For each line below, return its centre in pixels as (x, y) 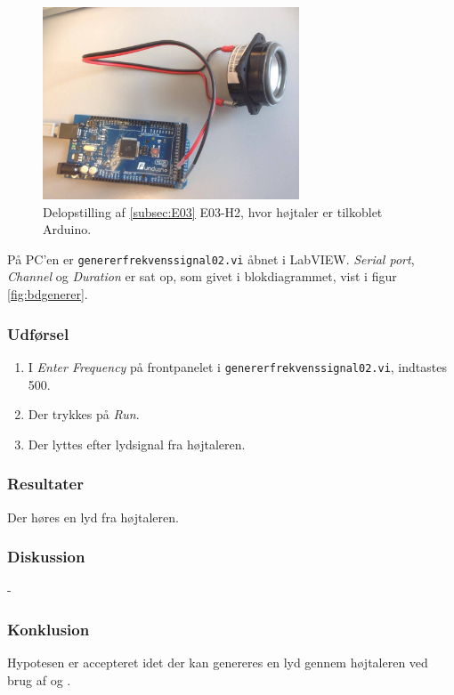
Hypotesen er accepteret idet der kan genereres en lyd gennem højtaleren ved (218, 663)
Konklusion (49, 629)
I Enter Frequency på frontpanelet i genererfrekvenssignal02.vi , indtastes (237, 366)
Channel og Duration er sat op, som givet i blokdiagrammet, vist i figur (202, 276)
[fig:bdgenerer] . (48, 294)
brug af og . (39, 679)
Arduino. (67, 229)
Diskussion (46, 557)
